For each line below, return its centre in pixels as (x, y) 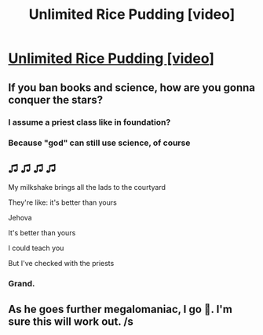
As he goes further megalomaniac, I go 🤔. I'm (121, 309)
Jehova (20, 218)
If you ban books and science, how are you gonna (131, 87)
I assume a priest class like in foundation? (89, 122)
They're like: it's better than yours (63, 202)
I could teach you (36, 248)
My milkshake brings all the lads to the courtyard (87, 188)
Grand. (22, 284)
